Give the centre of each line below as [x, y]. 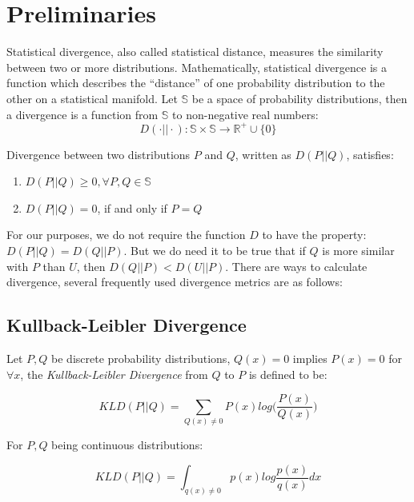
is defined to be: [288, 374]
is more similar [358, 250]
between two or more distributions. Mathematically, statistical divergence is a [197, 67]
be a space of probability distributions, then [299, 98]
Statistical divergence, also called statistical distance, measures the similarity [195, 52]
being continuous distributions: [127, 444]
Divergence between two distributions [98, 154]
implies [310, 358]
